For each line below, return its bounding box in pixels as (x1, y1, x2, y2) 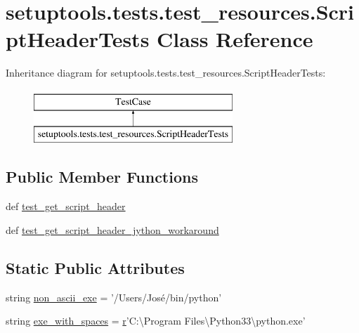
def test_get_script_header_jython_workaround (6, 222, 219, 237)
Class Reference (157, 25, 313, 53)
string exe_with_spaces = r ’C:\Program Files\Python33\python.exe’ (6, 313, 306, 328)
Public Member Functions (6, 166, 198, 188)
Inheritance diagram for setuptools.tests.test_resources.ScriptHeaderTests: (6, 65, 326, 80)
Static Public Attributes (6, 256, 185, 278)
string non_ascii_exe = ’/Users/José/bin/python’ (6, 289, 222, 304)
